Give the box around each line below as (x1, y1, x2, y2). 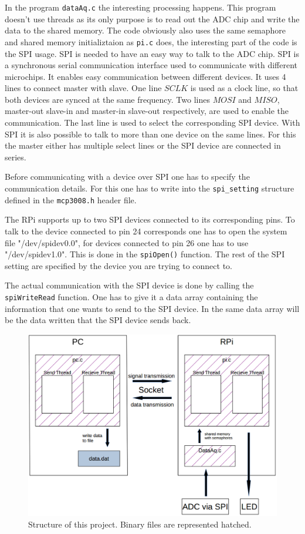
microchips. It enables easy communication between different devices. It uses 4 (5, 70, 286, 82)
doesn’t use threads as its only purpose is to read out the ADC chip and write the (5, 12, 300, 25)
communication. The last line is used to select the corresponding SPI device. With (5, 116, 300, 129)
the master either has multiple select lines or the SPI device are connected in (5, 139, 281, 152)
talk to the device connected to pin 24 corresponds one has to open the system (5, 224, 287, 237)
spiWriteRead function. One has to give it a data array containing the (5, 290, 258, 303)
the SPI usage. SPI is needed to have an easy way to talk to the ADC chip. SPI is (5, 47, 299, 59)
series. (5, 150, 26, 163)
